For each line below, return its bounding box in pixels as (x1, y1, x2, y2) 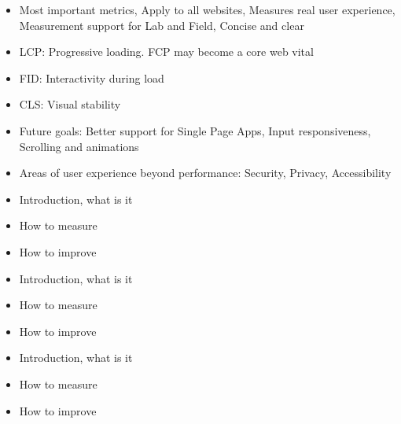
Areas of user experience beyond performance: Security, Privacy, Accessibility (19, 164, 392, 181)
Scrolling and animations (19, 138, 139, 154)
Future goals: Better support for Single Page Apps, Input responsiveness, (19, 122, 371, 138)
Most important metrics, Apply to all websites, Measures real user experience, (19, 2, 395, 17)
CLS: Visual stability (19, 96, 121, 112)
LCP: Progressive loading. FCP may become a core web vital (19, 43, 314, 60)
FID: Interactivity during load (19, 69, 164, 86)
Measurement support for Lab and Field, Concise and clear (19, 17, 304, 33)
